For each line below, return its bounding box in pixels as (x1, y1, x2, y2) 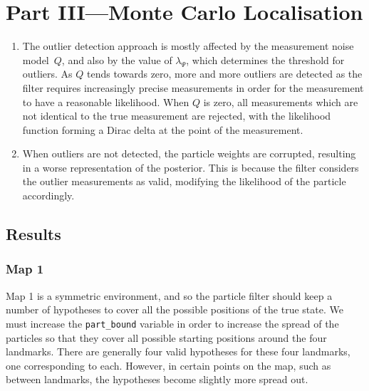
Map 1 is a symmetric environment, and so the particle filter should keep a (6, 288, 333, 303)
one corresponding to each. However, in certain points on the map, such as (6, 358, 331, 372)
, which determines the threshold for (186, 52, 345, 67)
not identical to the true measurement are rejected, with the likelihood (22, 108, 331, 123)
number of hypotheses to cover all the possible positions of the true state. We (6, 302, 343, 317)
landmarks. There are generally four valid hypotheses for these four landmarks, (6, 344, 350, 359)
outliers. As (22, 66, 73, 81)
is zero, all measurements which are (203, 94, 358, 109)
